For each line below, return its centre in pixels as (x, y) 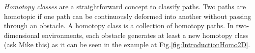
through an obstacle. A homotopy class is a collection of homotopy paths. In (119, 26)
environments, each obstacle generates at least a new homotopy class (145, 35)
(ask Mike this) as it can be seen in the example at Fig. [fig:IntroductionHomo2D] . (127, 44)
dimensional (22, 35)
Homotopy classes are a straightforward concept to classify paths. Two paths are (125, 6)
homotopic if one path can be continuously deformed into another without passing (128, 16)
